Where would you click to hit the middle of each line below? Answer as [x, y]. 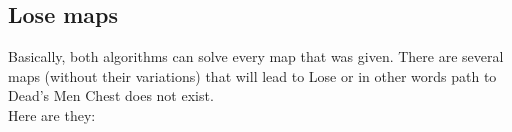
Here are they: [52, 114]
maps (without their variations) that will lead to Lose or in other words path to [252, 75]
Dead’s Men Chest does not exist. [111, 95]
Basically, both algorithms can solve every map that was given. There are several [256, 56]
